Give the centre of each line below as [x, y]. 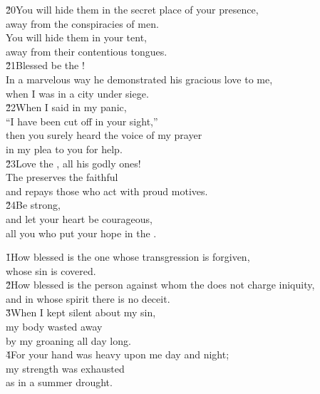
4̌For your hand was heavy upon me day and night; [118, 354]
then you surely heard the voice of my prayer [104, 135]
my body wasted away [54, 327]
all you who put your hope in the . [81, 233]
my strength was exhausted [65, 368]
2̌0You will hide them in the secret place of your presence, [132, 9]
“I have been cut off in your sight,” [82, 121]
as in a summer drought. [59, 382]
